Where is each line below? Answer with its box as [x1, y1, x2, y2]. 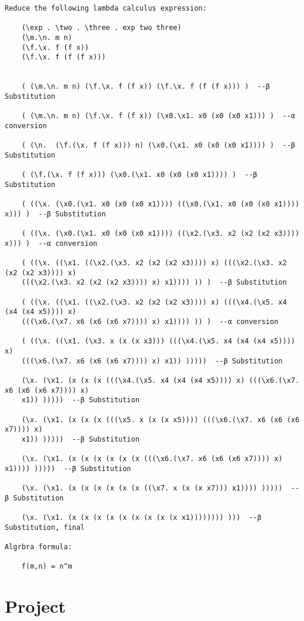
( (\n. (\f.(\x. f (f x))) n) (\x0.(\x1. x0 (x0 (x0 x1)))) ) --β [21, 141, 295, 150]
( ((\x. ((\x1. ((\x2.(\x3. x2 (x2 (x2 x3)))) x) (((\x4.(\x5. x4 [21, 298, 287, 306]
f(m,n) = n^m [21, 562, 72, 571]
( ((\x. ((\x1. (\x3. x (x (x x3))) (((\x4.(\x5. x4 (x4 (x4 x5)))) [21, 337, 295, 346]
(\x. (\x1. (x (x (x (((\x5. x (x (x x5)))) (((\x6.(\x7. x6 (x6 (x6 [21, 415, 300, 424]
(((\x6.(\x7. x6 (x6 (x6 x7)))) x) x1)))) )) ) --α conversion [21, 318, 279, 326]
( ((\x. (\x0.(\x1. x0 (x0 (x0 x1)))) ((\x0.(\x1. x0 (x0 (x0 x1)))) [21, 200, 300, 209]
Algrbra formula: [5, 543, 72, 552]
